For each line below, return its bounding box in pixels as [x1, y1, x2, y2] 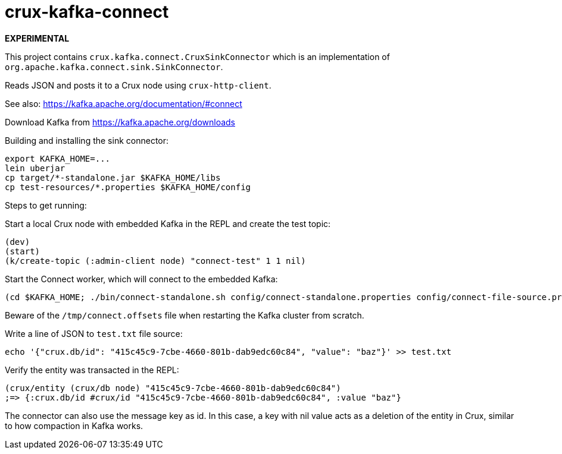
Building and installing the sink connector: [5, 135, 169, 146]
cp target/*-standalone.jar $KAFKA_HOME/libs [5, 172, 221, 182]
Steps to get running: [5, 200, 87, 210]
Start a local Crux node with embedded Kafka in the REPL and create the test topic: [5, 218, 331, 229]
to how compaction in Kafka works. [5, 420, 143, 431]
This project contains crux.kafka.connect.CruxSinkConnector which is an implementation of [5, 51, 390, 62]
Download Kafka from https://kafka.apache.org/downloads [5, 116, 235, 127]
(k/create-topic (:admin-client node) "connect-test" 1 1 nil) [5, 256, 306, 266]
